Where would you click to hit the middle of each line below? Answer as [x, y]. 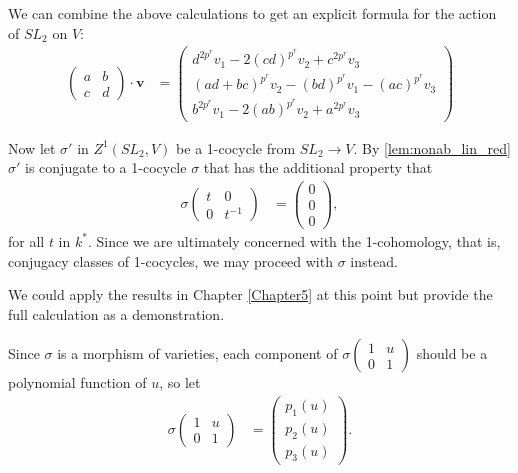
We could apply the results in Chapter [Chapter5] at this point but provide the [250, 294]
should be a [452, 353]
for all [26, 240]
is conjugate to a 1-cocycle [106, 167]
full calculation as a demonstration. [116, 313]
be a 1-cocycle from [236, 147]
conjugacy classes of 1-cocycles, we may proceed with [170, 260]
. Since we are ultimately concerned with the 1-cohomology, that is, [294, 240]
